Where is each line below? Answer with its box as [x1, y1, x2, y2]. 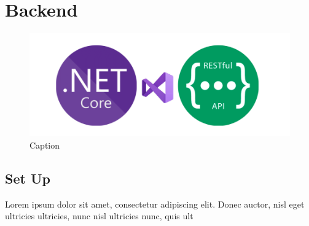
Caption [29, 139, 60, 151]
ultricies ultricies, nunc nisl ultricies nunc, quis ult [5, 209, 194, 222]
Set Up [5, 168, 50, 187]
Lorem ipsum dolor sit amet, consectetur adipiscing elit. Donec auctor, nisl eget [5, 197, 305, 210]
